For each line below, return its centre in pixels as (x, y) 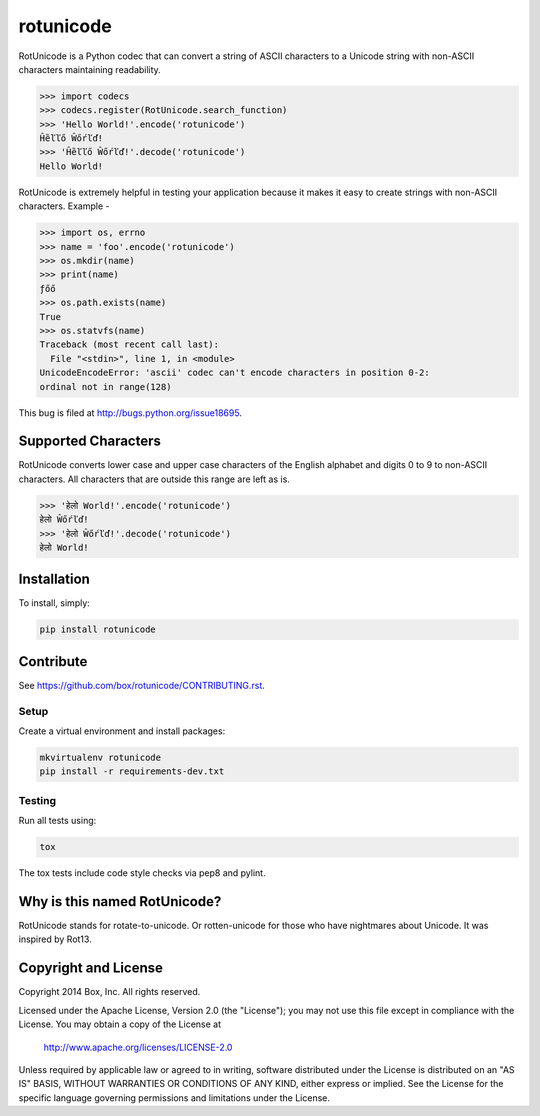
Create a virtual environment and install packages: (122, 731)
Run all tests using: (57, 821)
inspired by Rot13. (55, 939)
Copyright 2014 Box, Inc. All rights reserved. (109, 992)
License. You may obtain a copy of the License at (120, 1024)
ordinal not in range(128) (105, 386)
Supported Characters (90, 441)
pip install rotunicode (98, 629)
